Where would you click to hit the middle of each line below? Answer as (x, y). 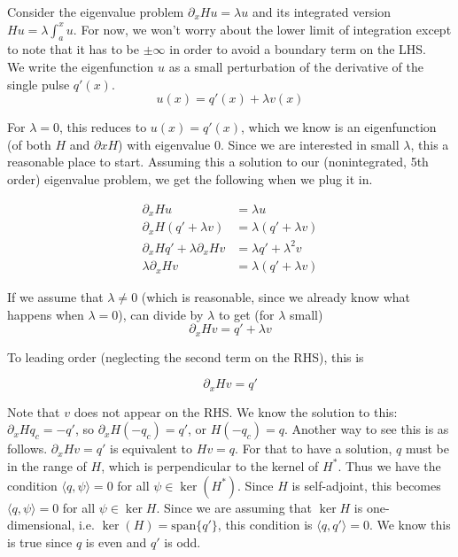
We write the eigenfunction (81, 66)
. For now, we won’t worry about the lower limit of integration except (262, 29)
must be (427, 449)
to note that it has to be (74, 49)
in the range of (47, 465)
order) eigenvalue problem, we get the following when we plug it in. (190, 178)
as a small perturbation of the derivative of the (296, 66)
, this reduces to (103, 127)
